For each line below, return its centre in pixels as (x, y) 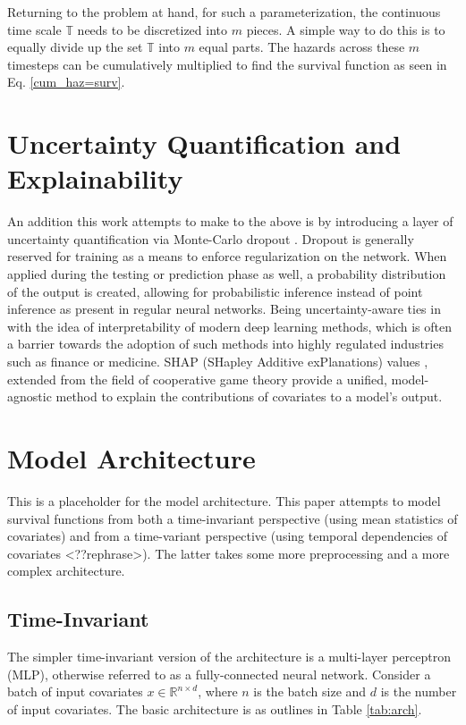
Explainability (95, 178)
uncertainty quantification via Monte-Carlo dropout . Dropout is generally (211, 238)
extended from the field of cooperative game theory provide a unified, (197, 379)
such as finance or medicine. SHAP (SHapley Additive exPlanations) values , (218, 362)
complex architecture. (66, 571)
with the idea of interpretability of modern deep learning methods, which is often (229, 326)
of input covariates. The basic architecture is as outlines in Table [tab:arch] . (215, 708)
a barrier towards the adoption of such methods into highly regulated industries (225, 344)
